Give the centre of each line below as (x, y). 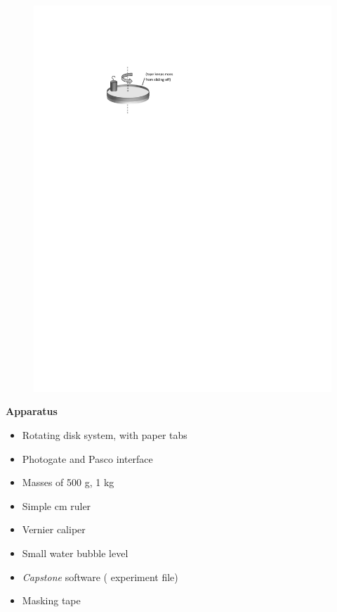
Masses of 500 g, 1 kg (68, 482)
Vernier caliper (54, 529)
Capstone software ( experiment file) (100, 576)
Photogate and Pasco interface (87, 458)
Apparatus (32, 411)
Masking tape (51, 600)
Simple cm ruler (57, 505)
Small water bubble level (75, 553)
